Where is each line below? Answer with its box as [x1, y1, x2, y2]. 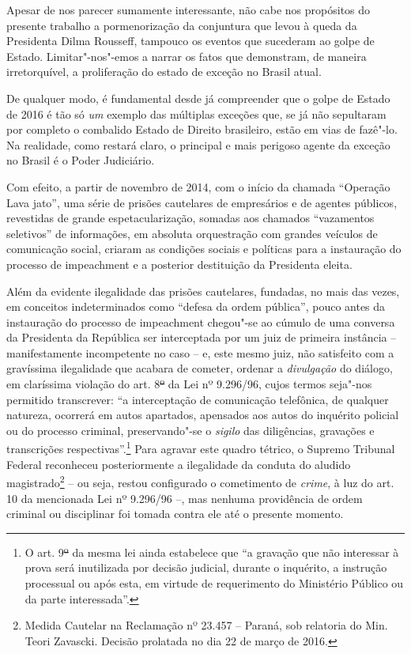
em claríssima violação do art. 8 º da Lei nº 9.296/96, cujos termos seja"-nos [6, 376, 372, 392]
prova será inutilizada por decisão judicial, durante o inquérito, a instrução [25, 559, 387, 576]
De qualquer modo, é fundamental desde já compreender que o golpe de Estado [6, 89, 390, 106]
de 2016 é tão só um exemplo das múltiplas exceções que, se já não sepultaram [6, 105, 386, 122]
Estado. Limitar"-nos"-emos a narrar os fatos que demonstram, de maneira [6, 47, 367, 64]
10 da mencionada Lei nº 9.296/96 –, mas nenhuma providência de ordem [6, 490, 363, 506]
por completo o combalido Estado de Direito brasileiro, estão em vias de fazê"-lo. [6, 121, 398, 138]
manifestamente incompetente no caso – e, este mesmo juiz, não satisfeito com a [6, 344, 394, 361]
